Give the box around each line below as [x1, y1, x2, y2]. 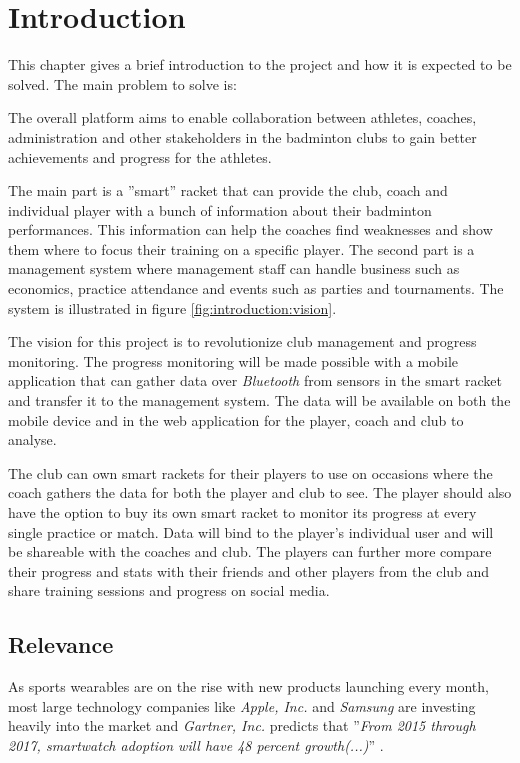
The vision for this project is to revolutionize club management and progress [8, 331, 477, 352]
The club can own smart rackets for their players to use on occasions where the [8, 462, 493, 483]
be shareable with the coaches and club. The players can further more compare [8, 541, 492, 562]
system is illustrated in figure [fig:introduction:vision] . [8, 297, 337, 318]
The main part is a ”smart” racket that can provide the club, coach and [8, 180, 448, 201]
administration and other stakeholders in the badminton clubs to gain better [8, 126, 477, 147]
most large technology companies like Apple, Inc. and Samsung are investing [8, 695, 476, 716]
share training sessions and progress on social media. [8, 580, 330, 601]
